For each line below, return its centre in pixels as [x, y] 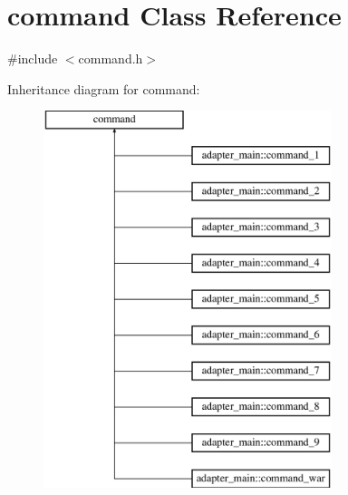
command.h [111, 58]
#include [33, 58]
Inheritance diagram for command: [104, 88]
